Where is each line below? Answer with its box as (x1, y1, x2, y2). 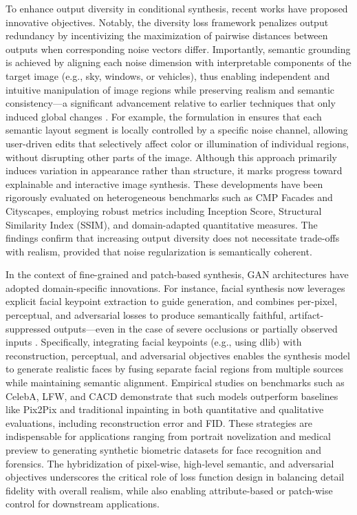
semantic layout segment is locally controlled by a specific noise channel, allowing (6, 123, 348, 137)
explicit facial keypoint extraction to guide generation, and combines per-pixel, (6, 294, 338, 308)
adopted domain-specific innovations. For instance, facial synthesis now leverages (6, 280, 345, 295)
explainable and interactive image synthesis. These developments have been (6, 176, 323, 191)
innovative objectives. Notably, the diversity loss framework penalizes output (6, 14, 329, 29)
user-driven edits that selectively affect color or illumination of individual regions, (6, 136, 349, 150)
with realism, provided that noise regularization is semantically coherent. (6, 244, 312, 258)
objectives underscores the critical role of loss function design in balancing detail (6, 470, 345, 484)
